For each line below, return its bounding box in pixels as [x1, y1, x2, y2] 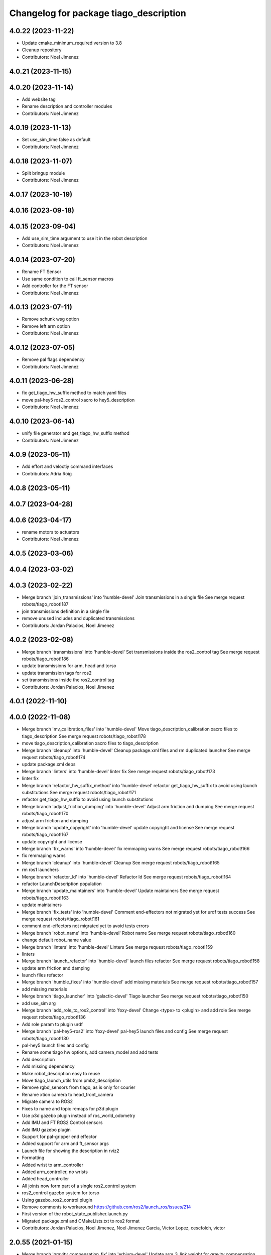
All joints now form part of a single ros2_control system [22, 1183, 136, 1189]
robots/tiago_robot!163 [22, 895, 69, 901]
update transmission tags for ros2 [22, 670, 92, 676]
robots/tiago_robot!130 [22, 1035, 69, 1041]
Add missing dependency [22, 1063, 75, 1069]
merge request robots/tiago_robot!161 [22, 916, 100, 922]
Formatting [22, 1155, 45, 1161]
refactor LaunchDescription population [22, 881, 102, 887]
